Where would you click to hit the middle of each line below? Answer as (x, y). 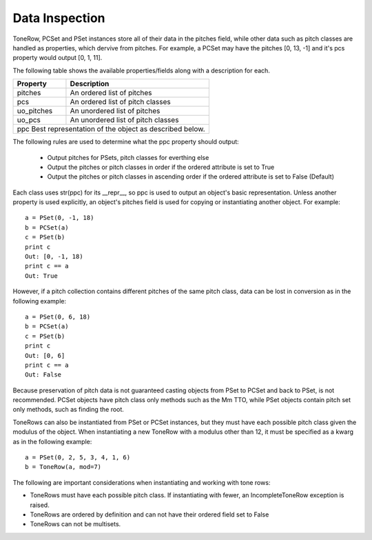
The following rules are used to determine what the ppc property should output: (126, 142)
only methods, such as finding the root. (68, 410)
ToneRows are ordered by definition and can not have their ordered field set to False (149, 514)
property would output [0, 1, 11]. (58, 58)
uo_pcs (29, 120)
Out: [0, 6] (45, 356)
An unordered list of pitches (115, 111)
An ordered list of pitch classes (121, 102)
